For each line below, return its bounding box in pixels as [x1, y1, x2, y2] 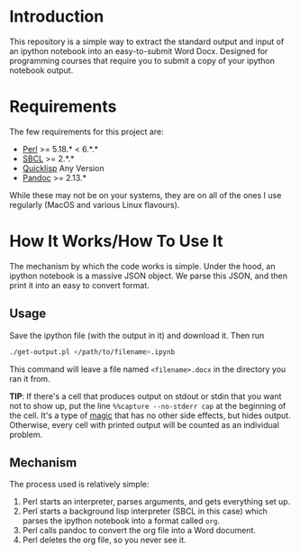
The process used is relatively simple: [9, 479, 150, 490]
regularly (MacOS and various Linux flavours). [9, 199, 180, 210]
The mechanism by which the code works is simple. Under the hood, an [9, 260, 276, 271]
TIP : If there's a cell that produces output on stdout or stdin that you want [9, 390, 282, 402]
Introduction [9, 6, 105, 27]
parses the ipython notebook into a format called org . [22, 515, 221, 526]
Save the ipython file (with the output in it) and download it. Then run [9, 330, 265, 341]
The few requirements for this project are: [9, 126, 164, 137]
